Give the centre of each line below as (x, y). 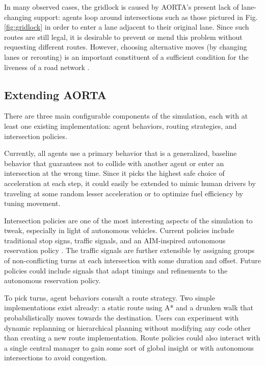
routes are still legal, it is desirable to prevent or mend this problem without (123, 37)
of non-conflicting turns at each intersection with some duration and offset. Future (132, 260)
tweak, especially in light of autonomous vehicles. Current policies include (119, 230)
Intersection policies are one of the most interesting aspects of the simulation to (128, 220)
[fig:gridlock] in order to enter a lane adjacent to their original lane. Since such (127, 27)
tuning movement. (32, 203)
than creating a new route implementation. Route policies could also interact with (132, 338)
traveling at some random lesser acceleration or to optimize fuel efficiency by (124, 193)
